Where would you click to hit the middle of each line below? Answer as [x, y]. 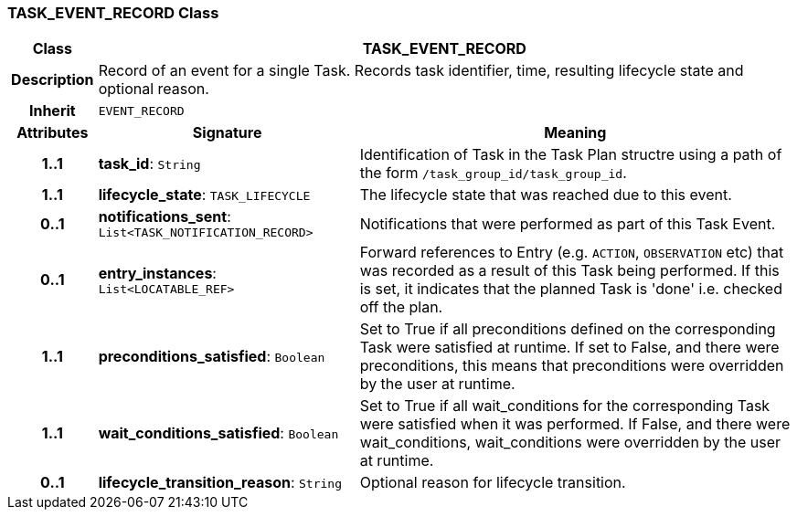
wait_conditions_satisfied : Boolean [218, 433]
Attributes [53, 133]
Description [53, 80]
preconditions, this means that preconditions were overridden [572, 366]
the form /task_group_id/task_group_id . [493, 173]
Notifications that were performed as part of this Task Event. [568, 223]
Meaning [575, 133]
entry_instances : [157, 273]
